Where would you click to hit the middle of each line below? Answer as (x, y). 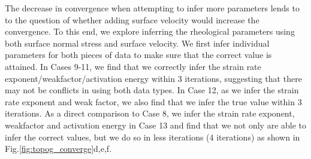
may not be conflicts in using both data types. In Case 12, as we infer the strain (152, 90)
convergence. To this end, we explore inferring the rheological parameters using (150, 31)
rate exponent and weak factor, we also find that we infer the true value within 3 (153, 101)
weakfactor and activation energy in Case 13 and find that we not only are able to (156, 125)
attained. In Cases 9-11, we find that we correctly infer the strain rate (133, 66)
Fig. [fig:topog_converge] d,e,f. (58, 149)
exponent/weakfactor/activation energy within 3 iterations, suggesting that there (153, 78)
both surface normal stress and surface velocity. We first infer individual (137, 43)
